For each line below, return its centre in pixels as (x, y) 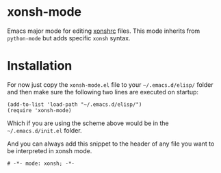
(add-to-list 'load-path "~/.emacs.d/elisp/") (75, 104)
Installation (40, 66)
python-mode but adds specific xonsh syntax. (69, 38)
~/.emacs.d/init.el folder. (44, 130)
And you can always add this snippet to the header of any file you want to (111, 144)
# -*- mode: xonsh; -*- (41, 163)
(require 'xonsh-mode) (39, 110)
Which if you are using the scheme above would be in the (88, 123)
